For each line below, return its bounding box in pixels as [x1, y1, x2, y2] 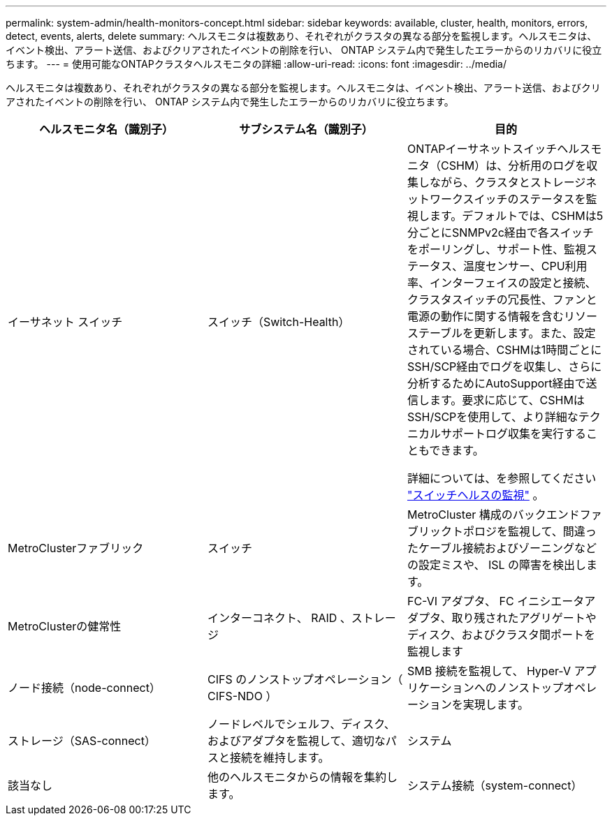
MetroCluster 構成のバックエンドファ [407, 508, 602, 522]
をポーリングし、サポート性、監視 [407, 242, 586, 256]
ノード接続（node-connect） [8, 681, 161, 695]
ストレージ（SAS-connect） [8, 734, 156, 748]
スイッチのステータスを [462, 192, 586, 206]
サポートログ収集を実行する [440, 427, 586, 441]
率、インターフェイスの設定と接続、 [407, 276, 597, 290]
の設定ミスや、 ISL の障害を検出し [407, 558, 587, 572]
